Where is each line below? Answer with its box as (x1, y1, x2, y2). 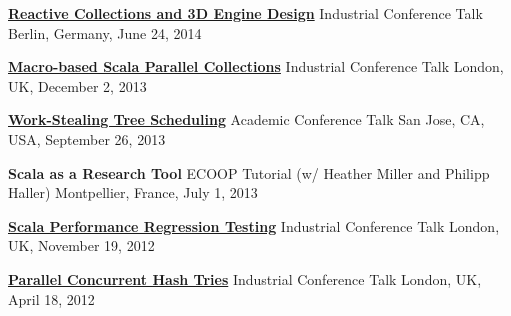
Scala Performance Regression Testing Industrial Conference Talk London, (8, 215, 500, 236)
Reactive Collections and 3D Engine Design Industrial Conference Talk (8, 3, 483, 23)
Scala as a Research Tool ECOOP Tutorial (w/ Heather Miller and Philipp (8, 162, 490, 183)
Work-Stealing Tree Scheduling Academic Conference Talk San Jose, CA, (8, 109, 485, 130)
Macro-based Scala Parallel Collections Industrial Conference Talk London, (8, 56, 504, 77)
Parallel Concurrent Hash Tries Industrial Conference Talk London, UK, (8, 268, 482, 289)
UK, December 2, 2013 (8, 75, 147, 96)
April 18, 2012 (8, 288, 95, 309)
